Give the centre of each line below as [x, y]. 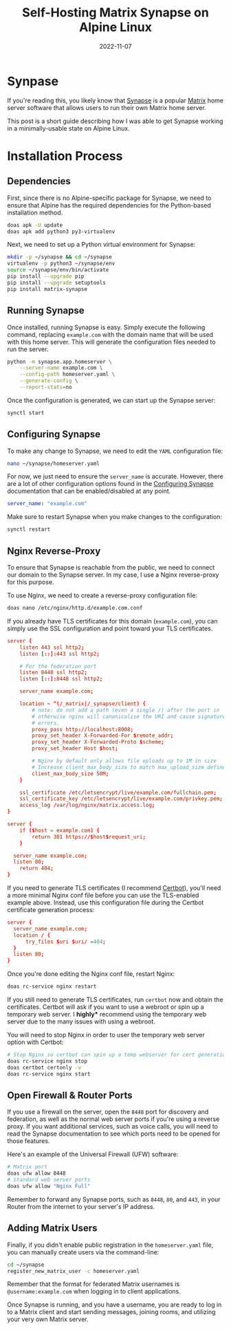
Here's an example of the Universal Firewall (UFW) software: [93, 1154]
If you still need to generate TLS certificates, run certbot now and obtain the [115, 999]
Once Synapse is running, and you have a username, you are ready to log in [114, 1305]
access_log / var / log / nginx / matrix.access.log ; [87, 806]
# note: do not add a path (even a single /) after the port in [126, 710]
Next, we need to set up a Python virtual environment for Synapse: [101, 245]
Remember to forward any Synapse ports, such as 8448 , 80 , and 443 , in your [114, 1199]
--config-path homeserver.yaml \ [67, 375]
